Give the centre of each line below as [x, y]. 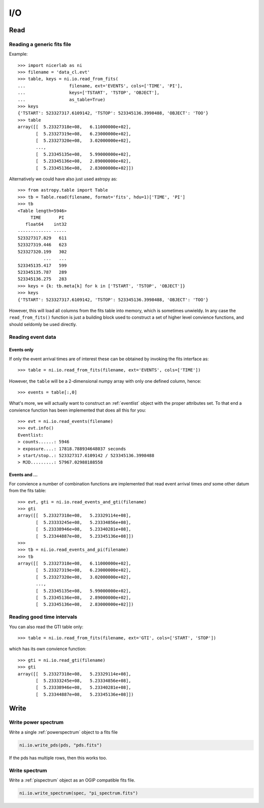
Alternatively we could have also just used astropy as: [63, 179]
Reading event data [33, 337]
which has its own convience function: [48, 649]
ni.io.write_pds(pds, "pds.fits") [61, 745]
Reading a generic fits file [40, 44]
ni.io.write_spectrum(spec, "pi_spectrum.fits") [79, 793]
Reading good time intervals [43, 617]
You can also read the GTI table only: [46, 627]
